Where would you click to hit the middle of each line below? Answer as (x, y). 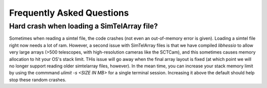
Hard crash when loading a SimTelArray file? (84, 26)
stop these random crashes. (38, 80)
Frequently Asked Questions (69, 13)
